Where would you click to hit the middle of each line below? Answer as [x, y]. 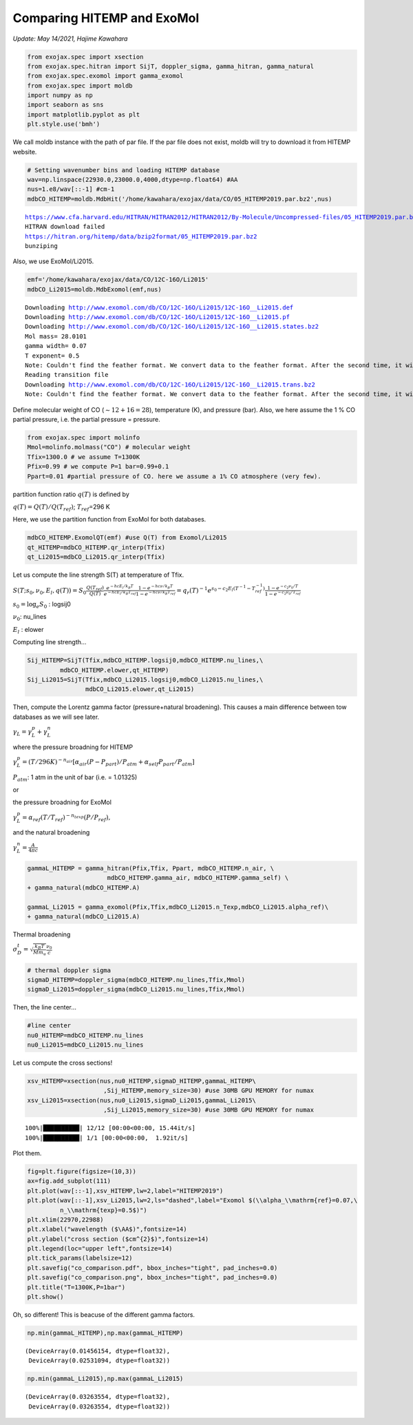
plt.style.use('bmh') [64, 124]
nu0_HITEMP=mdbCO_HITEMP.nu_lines [85, 1035]
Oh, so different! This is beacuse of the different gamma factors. [104, 1315]
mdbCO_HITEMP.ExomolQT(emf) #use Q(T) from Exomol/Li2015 [127, 538]
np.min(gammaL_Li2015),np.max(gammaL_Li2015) [105, 1379]
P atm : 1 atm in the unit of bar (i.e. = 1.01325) [75, 778]
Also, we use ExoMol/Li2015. [53, 261]
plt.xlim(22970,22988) [65, 1219]
